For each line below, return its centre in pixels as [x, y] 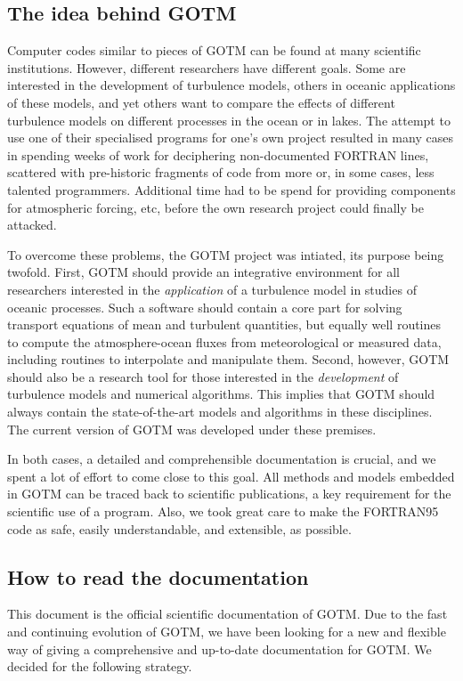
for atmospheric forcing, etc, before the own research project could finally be [215, 207]
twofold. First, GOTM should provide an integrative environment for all [203, 272]
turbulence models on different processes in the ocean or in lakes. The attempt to [229, 120]
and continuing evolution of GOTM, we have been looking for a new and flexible [227, 632]
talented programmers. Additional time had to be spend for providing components [231, 189]
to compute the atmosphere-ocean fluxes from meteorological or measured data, [224, 341]
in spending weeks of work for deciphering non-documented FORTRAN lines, [218, 154]
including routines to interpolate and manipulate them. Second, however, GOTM [228, 359]
